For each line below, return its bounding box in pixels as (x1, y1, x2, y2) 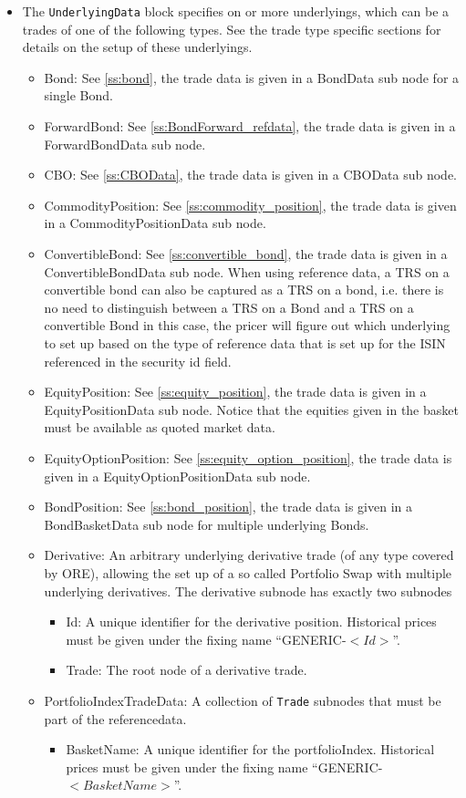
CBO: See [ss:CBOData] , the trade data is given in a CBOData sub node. (44, 165, 458, 184)
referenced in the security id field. (44, 351, 232, 370)
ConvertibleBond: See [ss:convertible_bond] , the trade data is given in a (44, 244, 448, 263)
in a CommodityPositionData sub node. (44, 213, 266, 233)
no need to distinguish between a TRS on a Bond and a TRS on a (44, 297, 414, 316)
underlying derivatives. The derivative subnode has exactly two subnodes (44, 581, 452, 600)
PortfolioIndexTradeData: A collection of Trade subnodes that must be (44, 690, 441, 710)
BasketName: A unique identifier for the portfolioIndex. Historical (66, 740, 435, 759)
